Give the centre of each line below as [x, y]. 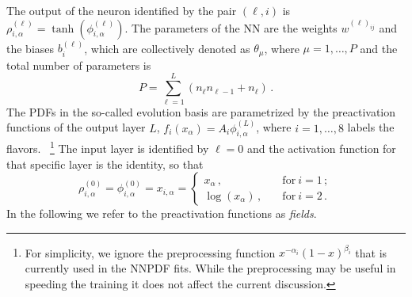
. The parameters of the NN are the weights [231, 27]
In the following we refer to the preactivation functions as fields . [162, 213]
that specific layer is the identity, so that [105, 164]
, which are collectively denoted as [167, 48]
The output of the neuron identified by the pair [122, 10]
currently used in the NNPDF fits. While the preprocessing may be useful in [210, 267]
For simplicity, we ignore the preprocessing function [150, 252]
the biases [31, 48]
